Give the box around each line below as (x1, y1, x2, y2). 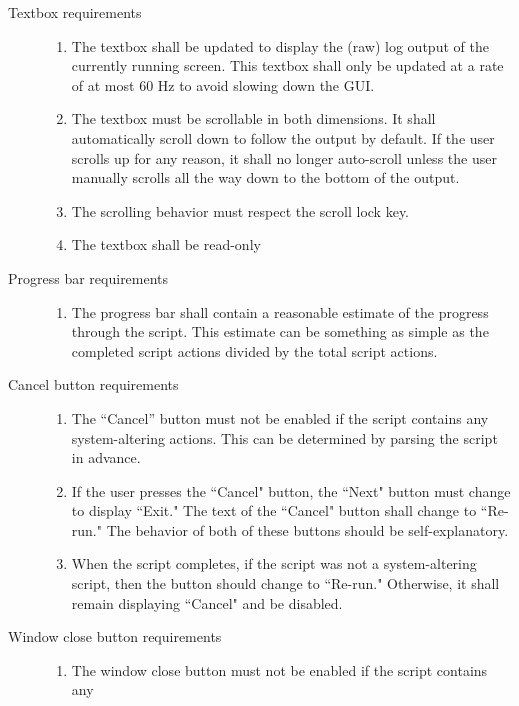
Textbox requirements (8, 2, 142, 22)
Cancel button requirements (8, 374, 179, 395)
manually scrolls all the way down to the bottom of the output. (71, 167, 460, 188)
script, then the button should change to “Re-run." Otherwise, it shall (71, 573, 500, 594)
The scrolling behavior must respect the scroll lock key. (71, 200, 410, 221)
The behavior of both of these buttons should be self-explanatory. (106, 519, 509, 540)
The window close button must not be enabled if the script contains (71, 659, 488, 680)
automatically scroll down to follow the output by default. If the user (71, 127, 495, 148)
